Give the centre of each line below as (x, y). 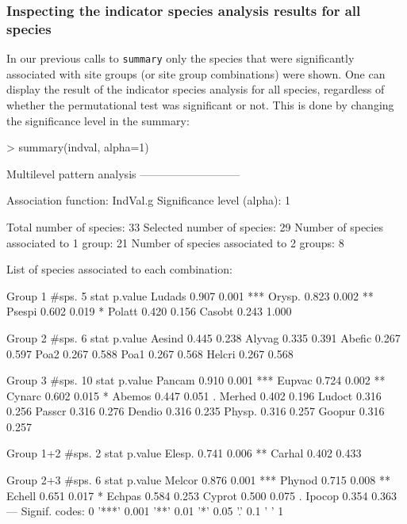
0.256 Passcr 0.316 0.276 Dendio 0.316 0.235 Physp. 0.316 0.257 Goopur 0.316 (196, 411)
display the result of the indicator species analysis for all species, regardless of (196, 89)
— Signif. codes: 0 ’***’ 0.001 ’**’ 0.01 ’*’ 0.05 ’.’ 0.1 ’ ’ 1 (145, 511)
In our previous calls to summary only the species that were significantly (180, 58)
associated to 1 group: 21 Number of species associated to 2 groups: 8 (175, 242)
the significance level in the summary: (98, 120)
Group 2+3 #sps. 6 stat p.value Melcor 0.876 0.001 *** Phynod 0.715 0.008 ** (198, 480)
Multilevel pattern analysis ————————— (123, 173)
